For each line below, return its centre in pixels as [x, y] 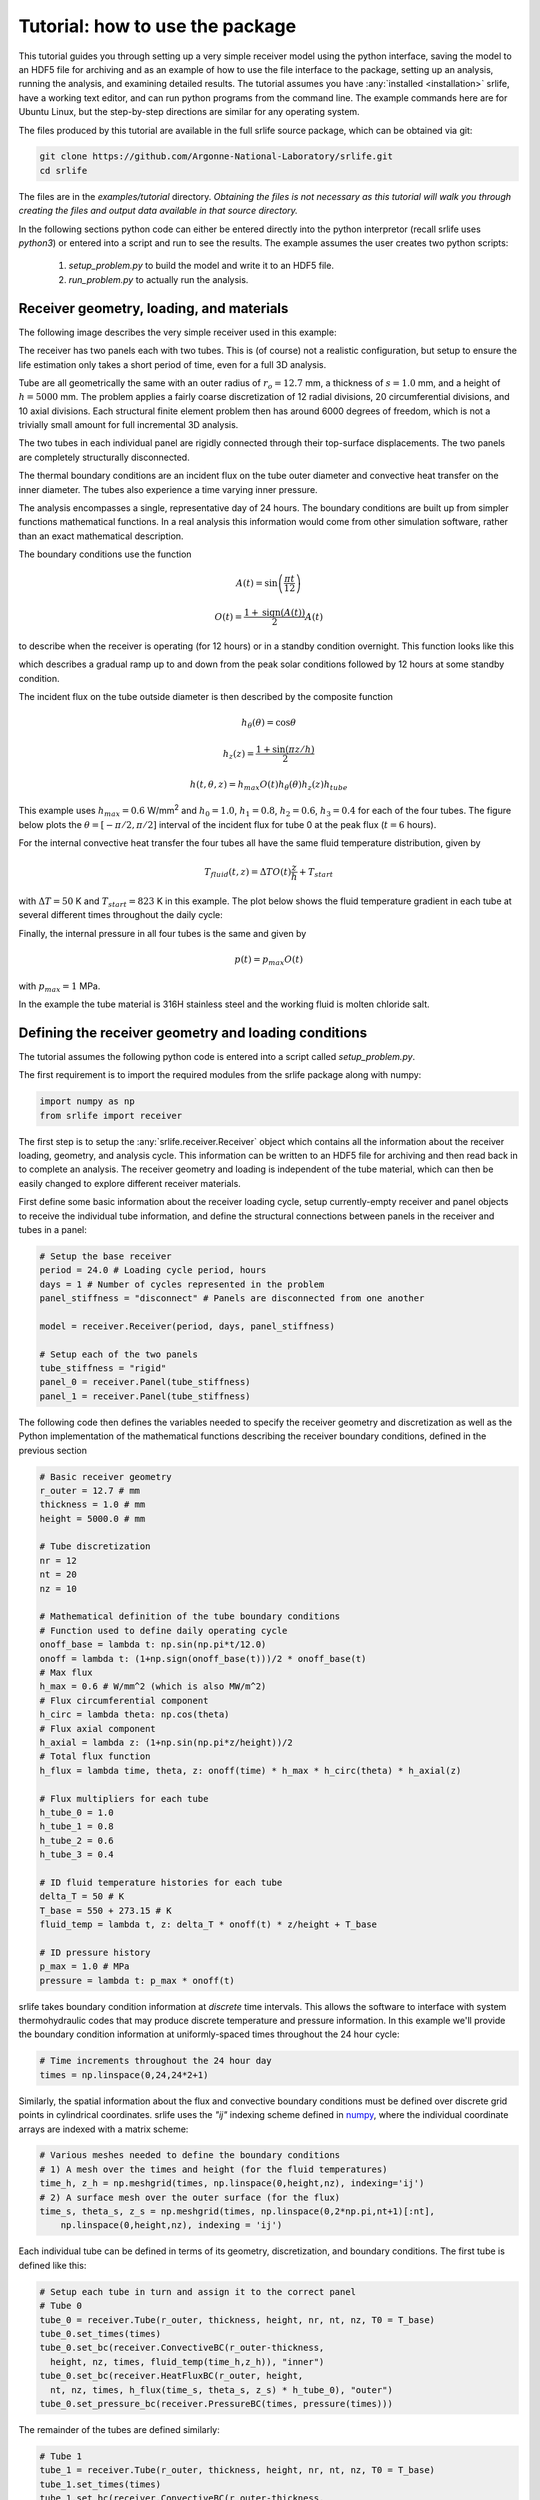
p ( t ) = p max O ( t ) [269, 960]
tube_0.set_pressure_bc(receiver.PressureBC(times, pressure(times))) [216, 2403]
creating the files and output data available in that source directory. [158, 211]
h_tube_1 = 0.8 [76, 1826]
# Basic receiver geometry [105, 1476]
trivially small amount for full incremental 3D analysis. [128, 425]
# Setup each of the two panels [119, 1354]
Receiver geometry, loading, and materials [153, 308]
